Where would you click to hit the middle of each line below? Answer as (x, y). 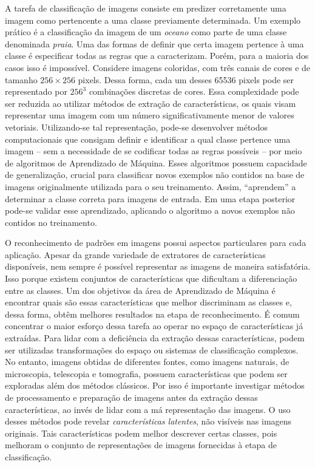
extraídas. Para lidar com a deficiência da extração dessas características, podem (155, 338)
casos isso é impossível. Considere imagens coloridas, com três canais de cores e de (158, 67)
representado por (36, 91)
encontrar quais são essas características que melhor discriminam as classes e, (148, 302)
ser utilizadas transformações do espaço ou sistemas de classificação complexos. (152, 349)
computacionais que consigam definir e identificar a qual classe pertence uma (148, 139)
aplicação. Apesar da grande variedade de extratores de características (135, 254)
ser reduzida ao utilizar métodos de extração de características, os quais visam (151, 103)
